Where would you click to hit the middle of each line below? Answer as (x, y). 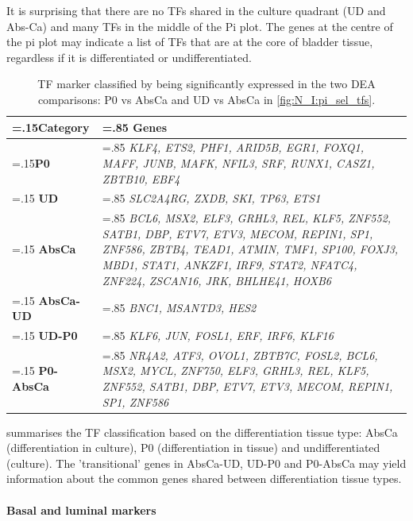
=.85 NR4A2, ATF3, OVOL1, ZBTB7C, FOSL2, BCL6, (240, 355)
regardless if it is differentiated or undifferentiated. (129, 57)
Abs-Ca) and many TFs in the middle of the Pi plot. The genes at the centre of (200, 26)
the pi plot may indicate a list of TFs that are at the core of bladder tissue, (190, 42)
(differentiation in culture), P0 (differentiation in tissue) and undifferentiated (193, 448)
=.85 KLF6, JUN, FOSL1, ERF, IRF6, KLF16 (218, 335)
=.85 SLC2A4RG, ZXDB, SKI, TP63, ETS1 (211, 198)
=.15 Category (51, 127)
